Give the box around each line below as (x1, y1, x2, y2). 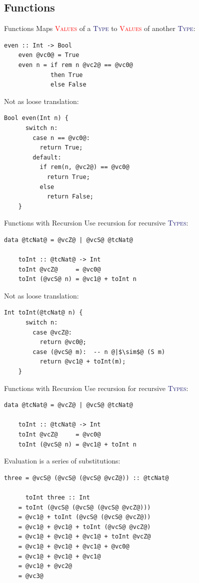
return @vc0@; (39, 338, 86, 346)
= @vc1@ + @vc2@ (18, 562, 72, 570)
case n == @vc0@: (32, 134, 90, 141)
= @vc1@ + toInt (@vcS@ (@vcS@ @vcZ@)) (18, 513, 151, 521)
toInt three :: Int (25, 493, 90, 501)
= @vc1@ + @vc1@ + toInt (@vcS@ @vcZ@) (18, 523, 151, 530)
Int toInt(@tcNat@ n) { (4, 309, 83, 316)
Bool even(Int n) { (4, 114, 68, 122)
